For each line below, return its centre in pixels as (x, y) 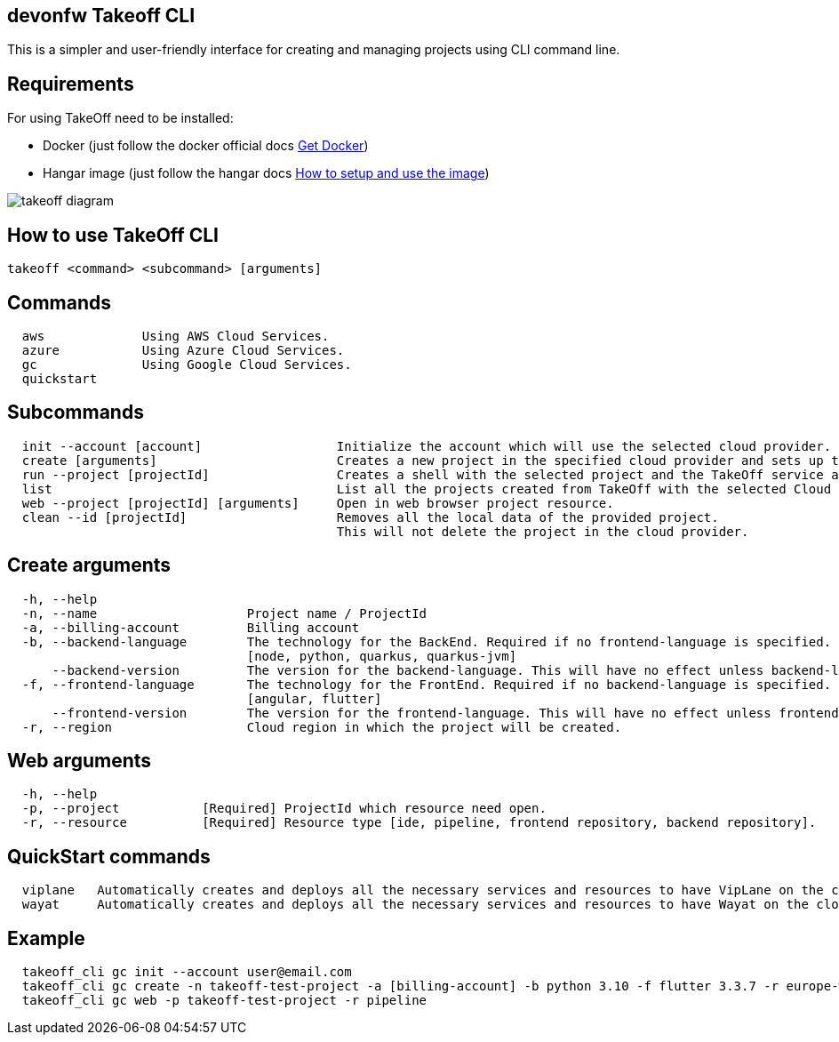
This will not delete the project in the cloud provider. (543, 531)
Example (46, 938)
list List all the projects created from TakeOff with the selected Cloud (427, 489)
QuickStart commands (109, 856)
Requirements (71, 84)
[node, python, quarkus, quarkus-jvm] (382, 656)
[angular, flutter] (314, 698)
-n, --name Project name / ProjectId (224, 613)
